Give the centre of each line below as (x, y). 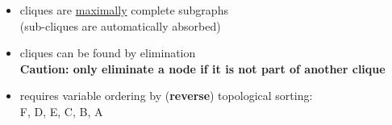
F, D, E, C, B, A (61, 111)
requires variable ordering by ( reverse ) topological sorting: (166, 96)
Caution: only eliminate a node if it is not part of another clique (202, 68)
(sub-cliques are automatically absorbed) (120, 25)
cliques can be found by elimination (108, 53)
